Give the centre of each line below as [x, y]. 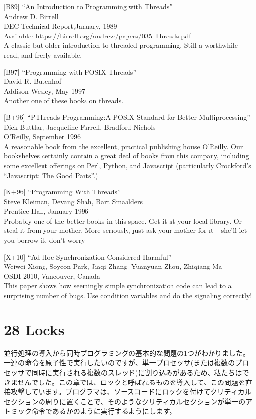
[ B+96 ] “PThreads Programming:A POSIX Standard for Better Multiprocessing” [127, 117]
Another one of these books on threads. [64, 100]
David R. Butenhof [33, 81]
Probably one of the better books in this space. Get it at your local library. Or [123, 220]
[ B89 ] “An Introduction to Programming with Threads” [88, 6]
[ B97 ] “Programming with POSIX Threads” [70, 71]
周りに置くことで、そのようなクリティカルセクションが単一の [145, 401]
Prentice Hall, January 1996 [46, 211]
